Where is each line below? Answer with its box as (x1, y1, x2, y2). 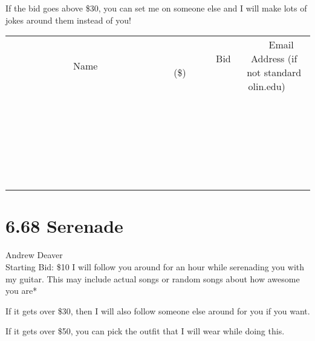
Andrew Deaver (5, 248, 63, 261)
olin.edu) (248, 79, 285, 94)
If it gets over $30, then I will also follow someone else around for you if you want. (5, 304, 310, 317)
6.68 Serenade (5, 213, 123, 238)
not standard (247, 65, 302, 80)
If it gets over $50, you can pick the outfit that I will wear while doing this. (5, 325, 285, 337)
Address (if (251, 51, 297, 66)
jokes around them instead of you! (5, 13, 131, 26)
